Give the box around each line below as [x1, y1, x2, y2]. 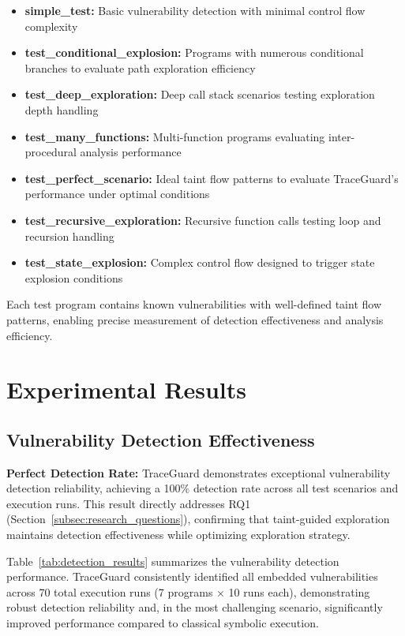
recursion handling [24, 227, 114, 244]
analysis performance [80, 144, 182, 160]
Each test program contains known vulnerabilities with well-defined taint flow [6, 296, 382, 312]
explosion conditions [24, 269, 123, 286]
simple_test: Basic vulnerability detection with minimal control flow [24, 2, 366, 18]
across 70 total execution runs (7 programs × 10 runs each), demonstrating [6, 583, 370, 600]
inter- [328, 128, 355, 144]
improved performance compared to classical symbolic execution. [6, 615, 319, 631]
